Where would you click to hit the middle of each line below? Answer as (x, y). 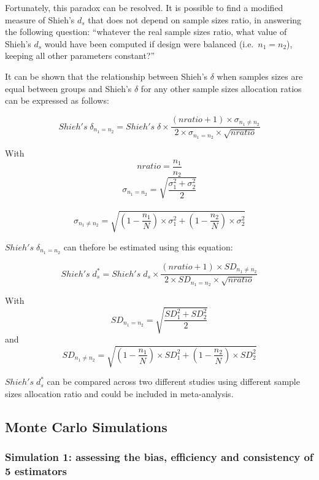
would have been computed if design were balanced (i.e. (149, 43)
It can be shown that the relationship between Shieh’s (106, 76)
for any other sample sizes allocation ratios (221, 88)
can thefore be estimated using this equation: (148, 246)
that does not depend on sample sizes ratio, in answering (195, 19)
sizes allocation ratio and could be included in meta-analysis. (119, 393)
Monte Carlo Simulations (86, 426)
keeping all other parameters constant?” (80, 56)
